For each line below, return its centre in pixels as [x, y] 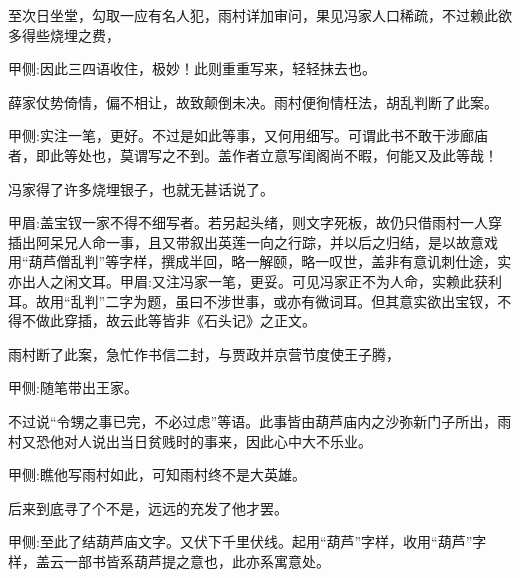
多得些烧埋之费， [64, 34]
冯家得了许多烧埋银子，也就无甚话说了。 [141, 188]
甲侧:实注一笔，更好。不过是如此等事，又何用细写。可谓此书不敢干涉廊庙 [248, 135]
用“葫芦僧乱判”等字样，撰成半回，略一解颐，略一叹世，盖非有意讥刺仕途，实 [260, 261]
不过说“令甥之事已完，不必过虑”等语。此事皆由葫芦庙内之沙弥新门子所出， [253, 420]
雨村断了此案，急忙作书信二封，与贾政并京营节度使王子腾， [204, 353]
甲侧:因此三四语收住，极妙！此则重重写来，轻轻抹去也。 [192, 68]
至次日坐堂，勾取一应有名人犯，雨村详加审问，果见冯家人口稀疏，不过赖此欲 [260, 15]
